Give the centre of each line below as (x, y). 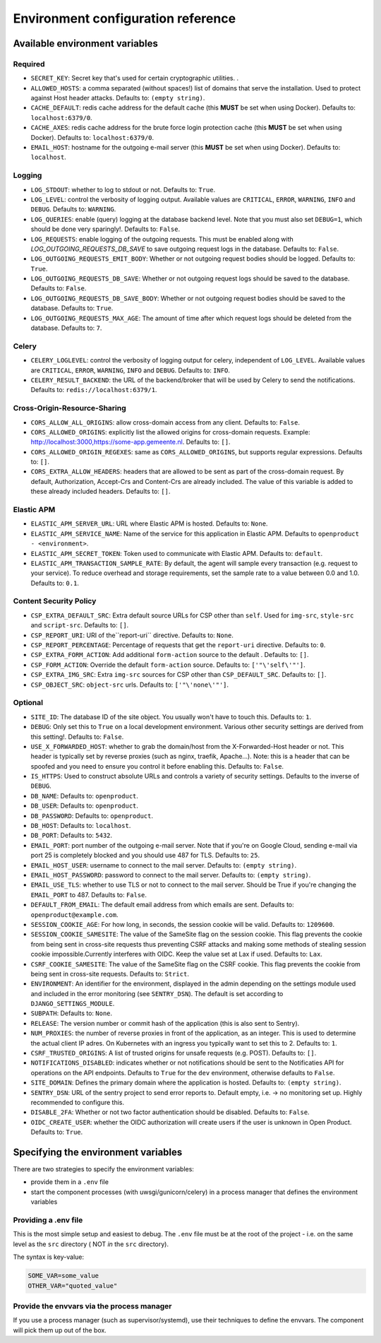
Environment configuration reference (125, 18)
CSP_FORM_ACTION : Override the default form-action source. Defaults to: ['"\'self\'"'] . (168, 665)
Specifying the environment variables (98, 1152)
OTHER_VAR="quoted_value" (73, 1285)
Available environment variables (86, 43)
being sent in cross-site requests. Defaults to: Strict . (110, 974)
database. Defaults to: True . (72, 308)
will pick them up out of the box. (60, 1330)
